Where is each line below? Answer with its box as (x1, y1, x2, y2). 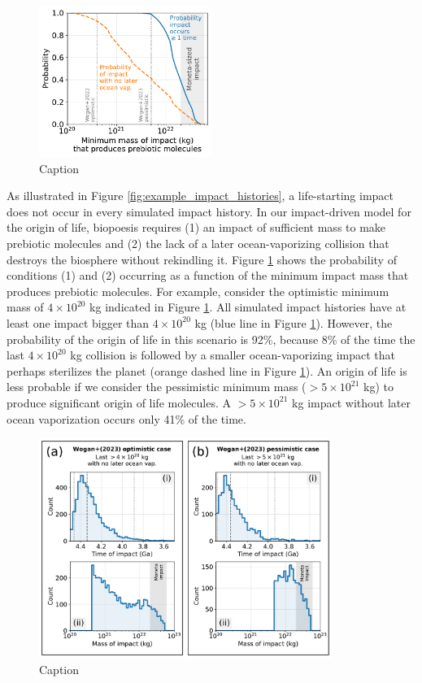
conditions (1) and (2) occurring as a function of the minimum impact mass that (7, 267, 409, 284)
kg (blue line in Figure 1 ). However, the (194, 314, 393, 331)
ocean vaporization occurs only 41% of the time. (7, 410, 246, 427)
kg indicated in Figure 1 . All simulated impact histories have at (89, 298, 407, 315)
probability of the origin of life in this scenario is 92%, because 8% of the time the (7, 330, 415, 347)
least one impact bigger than (7, 314, 150, 331)
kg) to (363, 378, 394, 395)
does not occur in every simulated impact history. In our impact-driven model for (7, 202, 411, 220)
